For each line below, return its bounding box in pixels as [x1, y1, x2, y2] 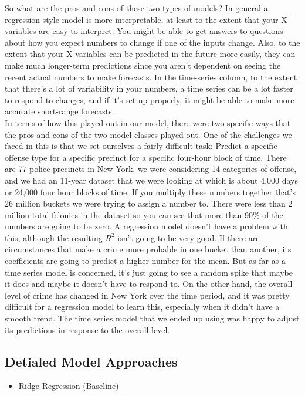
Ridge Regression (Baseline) [18, 380, 119, 392]
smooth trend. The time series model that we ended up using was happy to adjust [5, 312, 300, 324]
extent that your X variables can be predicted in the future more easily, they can [5, 48, 296, 60]
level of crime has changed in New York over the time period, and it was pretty [5, 289, 290, 301]
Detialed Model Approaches [5, 352, 178, 370]
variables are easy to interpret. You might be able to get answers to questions [5, 25, 283, 37]
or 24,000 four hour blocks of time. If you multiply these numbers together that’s [5, 185, 296, 198]
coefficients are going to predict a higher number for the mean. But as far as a [5, 255, 286, 267]
